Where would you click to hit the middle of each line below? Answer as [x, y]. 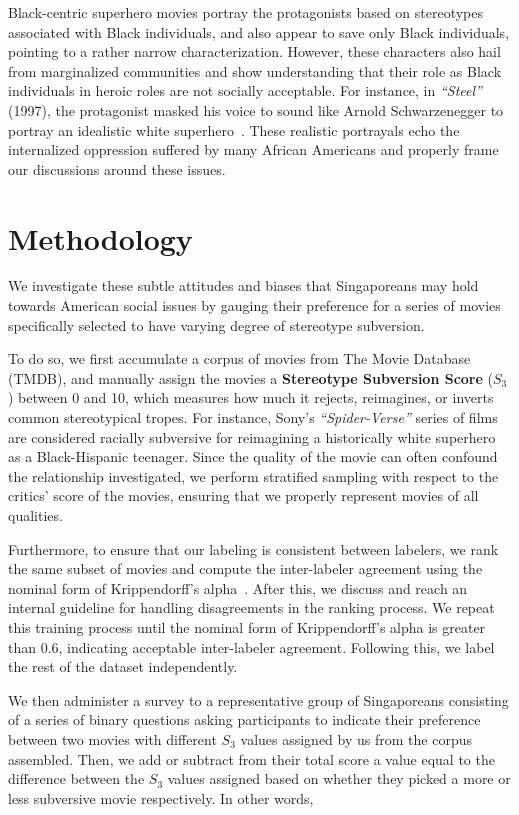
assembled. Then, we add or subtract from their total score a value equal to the [251, 758]
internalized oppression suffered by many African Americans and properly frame [253, 149]
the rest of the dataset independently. [123, 666]
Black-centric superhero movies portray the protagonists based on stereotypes [246, 12]
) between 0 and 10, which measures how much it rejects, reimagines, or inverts [251, 397]
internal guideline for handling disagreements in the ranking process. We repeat [251, 607]
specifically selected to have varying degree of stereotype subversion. [216, 324]
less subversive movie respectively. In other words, [161, 797]
